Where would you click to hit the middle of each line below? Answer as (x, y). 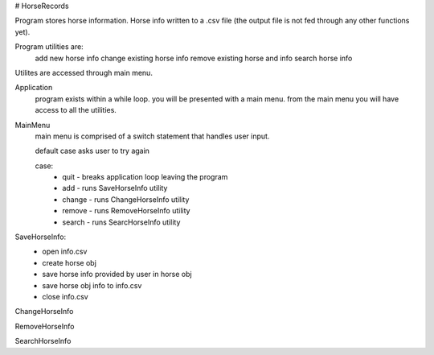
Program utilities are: (49, 47)
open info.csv (65, 252)
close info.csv (65, 296)
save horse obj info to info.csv (92, 285)
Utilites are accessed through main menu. (84, 72)
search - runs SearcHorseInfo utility (121, 222)
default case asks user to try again (92, 151)
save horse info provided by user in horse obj (117, 275)
